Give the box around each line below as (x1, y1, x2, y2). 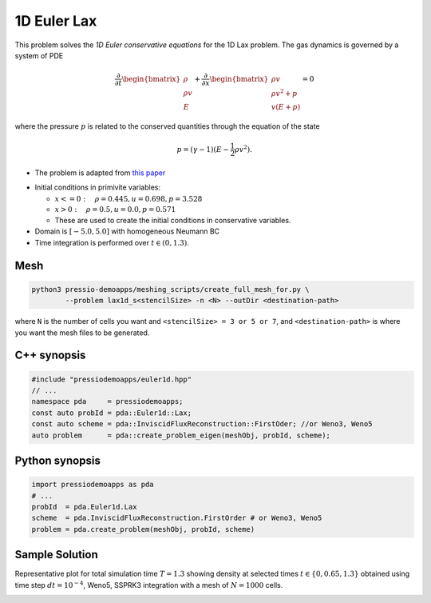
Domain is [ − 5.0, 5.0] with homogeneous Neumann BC (34, 226, 220, 236)
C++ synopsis (14, 349, 86, 362)
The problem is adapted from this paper (34, 168, 166, 178)
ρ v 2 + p (271, 87, 298, 98)
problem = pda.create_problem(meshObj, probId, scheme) (31, 525, 255, 533)
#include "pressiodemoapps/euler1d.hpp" (31, 374, 192, 384)
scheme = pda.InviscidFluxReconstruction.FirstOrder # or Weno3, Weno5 (31, 513, 322, 523)
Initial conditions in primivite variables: (34, 182, 161, 192)
